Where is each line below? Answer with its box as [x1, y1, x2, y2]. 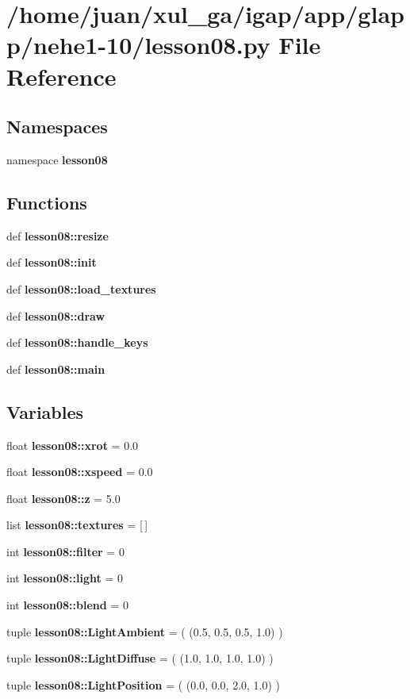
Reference [6, 60, 117, 92]
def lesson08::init [6, 254, 97, 271]
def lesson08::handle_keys [6, 334, 148, 351]
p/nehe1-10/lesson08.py [6, 29, 270, 61]
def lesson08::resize [6, 227, 109, 244]
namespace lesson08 [6, 151, 108, 167]
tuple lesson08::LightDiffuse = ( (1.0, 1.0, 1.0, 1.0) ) [6, 650, 274, 666]
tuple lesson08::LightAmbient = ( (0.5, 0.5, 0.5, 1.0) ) [6, 623, 283, 639]
